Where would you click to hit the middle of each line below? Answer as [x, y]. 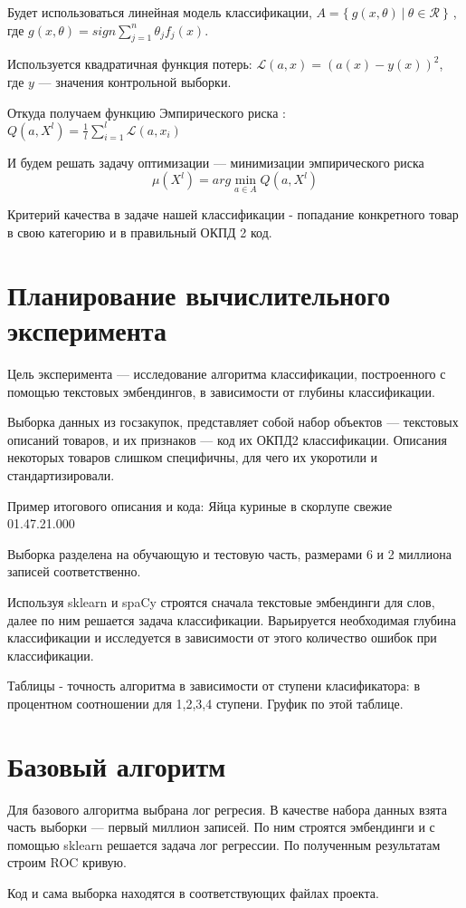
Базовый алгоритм [117, 765]
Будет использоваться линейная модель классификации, [160, 12]
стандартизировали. [61, 474]
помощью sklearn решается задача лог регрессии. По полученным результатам [224, 844]
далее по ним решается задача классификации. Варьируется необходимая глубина [232, 619]
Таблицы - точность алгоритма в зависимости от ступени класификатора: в [214, 686]
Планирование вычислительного [199, 294]
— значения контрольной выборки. [135, 81]
